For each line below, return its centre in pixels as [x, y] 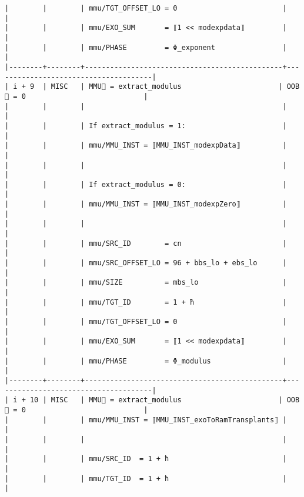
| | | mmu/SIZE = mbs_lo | [146, 283]
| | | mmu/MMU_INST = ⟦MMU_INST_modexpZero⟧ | [146, 204]
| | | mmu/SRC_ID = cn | [146, 243]
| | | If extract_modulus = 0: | [146, 184]
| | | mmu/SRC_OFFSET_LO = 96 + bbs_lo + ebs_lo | [146, 263]
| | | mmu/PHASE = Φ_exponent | [146, 47]
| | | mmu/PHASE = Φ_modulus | [146, 361]
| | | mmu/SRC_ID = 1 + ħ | [146, 459]
